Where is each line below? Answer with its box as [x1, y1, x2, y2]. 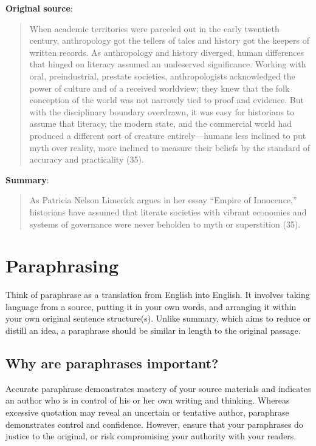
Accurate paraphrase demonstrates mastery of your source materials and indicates [5, 382, 311, 394]
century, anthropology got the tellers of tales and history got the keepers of [29, 34, 309, 47]
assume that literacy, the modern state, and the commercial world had [29, 117, 292, 130]
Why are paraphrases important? [5, 353, 219, 372]
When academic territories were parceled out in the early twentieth [29, 22, 280, 35]
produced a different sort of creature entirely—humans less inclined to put [29, 129, 306, 141]
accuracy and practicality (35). [29, 153, 144, 166]
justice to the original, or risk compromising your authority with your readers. [5, 430, 297, 442]
